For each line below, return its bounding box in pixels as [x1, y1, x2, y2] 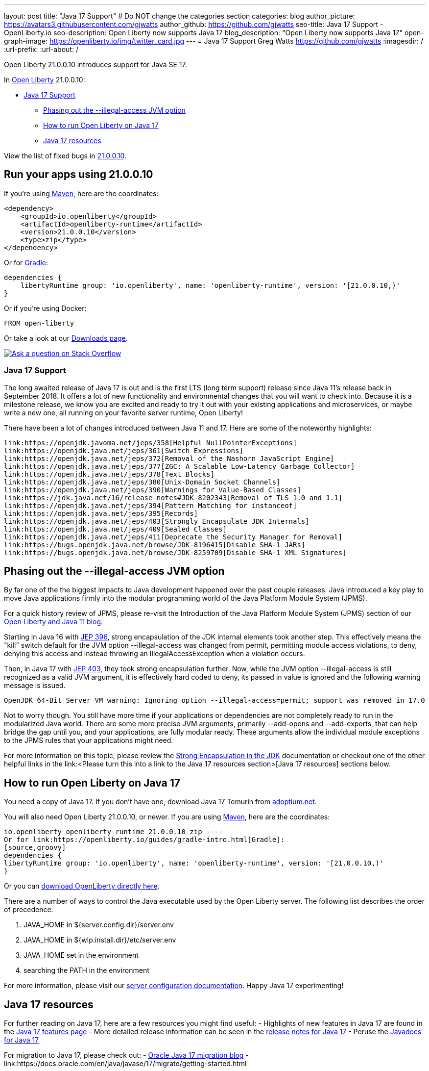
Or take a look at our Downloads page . [4, 333, 128, 342]
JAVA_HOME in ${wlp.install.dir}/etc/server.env [24, 936, 176, 944]
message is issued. [4, 681, 66, 690]
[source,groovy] [4, 843, 66, 852]
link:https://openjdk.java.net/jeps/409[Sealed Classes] [4, 525, 227, 533]
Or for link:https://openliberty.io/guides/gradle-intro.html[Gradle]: [4, 836, 285, 844]
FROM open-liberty [4, 319, 74, 327]
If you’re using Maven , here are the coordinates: [4, 189, 159, 198]
